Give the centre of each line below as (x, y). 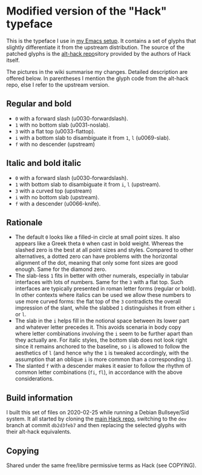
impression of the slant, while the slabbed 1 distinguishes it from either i (105, 308)
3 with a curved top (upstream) (54, 191)
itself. (13, 60)
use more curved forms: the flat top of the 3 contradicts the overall (98, 302)
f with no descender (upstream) (55, 144)
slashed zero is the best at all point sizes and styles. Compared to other (104, 250)
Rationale (24, 222)
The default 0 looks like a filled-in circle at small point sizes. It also (97, 237)
